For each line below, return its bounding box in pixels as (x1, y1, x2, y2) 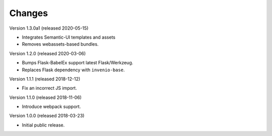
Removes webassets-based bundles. (22, 41, 99, 47)
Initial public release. (22, 122, 65, 128)
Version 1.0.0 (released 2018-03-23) (9, 113, 85, 119)
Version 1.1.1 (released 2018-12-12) (9, 76, 81, 82)
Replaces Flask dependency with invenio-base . (22, 67, 125, 73)
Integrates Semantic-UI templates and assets (22, 34, 116, 40)
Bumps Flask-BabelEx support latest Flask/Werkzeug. (22, 60, 133, 66)
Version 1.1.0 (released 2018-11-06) (9, 94, 82, 100)
